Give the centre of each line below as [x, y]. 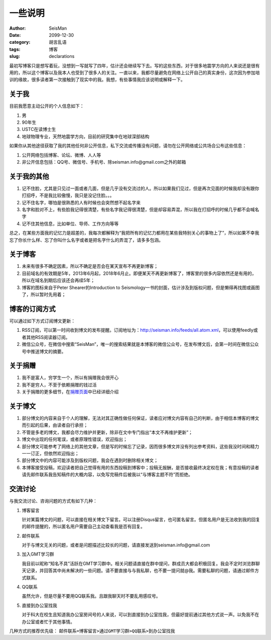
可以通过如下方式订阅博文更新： [42, 321]
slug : [15, 56]
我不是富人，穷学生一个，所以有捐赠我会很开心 [70, 378]
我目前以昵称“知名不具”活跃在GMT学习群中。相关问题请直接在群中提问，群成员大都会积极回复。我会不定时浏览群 [139, 563]
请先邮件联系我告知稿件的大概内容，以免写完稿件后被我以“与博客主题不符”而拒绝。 [107, 475]
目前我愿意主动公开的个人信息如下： [47, 106]
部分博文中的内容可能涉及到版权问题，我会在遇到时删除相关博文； [90, 460]
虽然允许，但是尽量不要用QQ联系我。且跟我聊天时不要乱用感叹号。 [91, 596]
